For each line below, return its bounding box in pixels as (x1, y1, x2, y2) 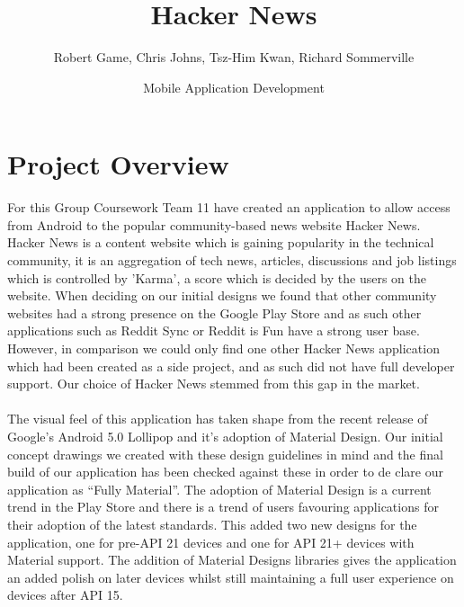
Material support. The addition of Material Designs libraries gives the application (7, 550, 457, 569)
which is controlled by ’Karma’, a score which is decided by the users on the (7, 268, 427, 287)
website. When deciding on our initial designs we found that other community (7, 286, 437, 305)
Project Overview (7, 146, 229, 183)
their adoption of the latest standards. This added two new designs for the (7, 514, 417, 533)
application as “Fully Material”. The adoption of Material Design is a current (7, 479, 432, 498)
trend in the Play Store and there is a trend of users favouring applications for (7, 497, 439, 516)
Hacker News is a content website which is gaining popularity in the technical (7, 233, 434, 252)
